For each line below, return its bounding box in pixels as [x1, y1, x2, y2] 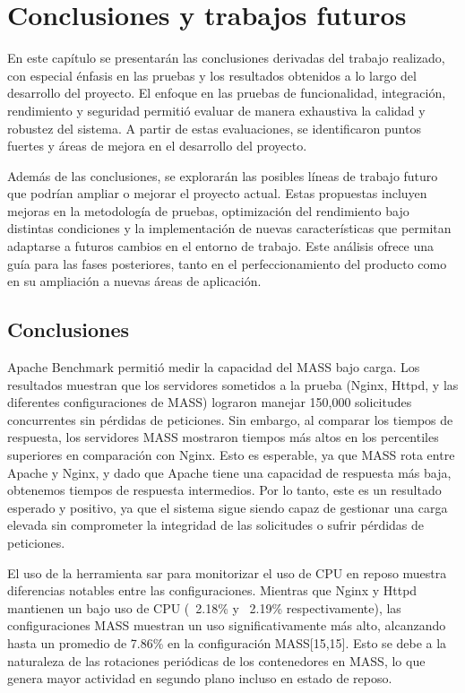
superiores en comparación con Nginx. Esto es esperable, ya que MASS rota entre [7, 446, 455, 464]
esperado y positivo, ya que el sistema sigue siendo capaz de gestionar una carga [7, 498, 448, 516]
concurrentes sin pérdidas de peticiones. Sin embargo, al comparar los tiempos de [7, 410, 453, 429]
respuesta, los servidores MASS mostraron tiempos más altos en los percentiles [7, 428, 439, 446]
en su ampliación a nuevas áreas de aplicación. [7, 272, 262, 290]
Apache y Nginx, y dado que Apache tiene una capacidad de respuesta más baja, [7, 463, 452, 481]
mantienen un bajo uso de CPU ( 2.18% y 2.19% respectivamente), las [7, 598, 401, 617]
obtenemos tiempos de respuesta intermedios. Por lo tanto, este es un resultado [7, 481, 442, 499]
